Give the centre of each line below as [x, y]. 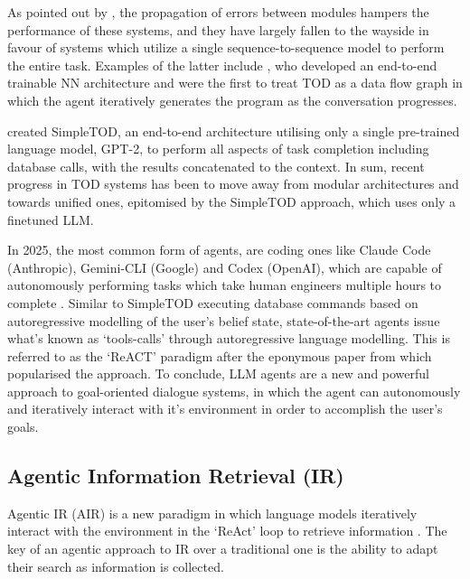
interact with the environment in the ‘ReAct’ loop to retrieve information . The [227, 531]
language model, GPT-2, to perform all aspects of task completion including [218, 149]
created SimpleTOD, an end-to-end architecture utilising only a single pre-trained [234, 131]
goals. [23, 427]
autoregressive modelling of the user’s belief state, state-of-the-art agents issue [224, 320]
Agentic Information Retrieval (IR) [176, 476]
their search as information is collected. [116, 566]
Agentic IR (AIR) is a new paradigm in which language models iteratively [212, 513]
